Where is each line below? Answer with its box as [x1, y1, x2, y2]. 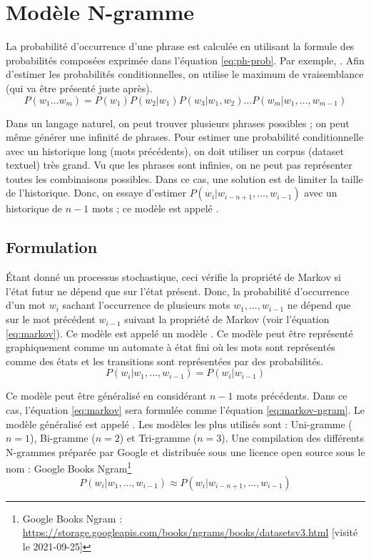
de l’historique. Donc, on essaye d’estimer [6, 185, 186, 200]
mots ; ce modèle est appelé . [91, 201, 219, 216]
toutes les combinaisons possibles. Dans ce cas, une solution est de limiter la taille [6, 171, 363, 186]
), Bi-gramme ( [30, 430, 96, 445]
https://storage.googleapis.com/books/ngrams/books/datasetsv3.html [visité [22, 525, 358, 540]
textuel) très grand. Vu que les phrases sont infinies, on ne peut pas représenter [6, 157, 352, 172]
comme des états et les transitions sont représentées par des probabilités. [6, 353, 324, 368]
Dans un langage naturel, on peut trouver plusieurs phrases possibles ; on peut [6, 115, 350, 130]
